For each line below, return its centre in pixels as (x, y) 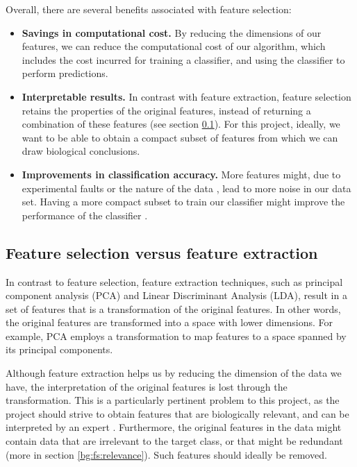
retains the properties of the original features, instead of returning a (166, 110)
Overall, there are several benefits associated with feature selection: (149, 9)
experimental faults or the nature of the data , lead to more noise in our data (186, 188)
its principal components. (59, 349)
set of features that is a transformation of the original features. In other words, (173, 308)
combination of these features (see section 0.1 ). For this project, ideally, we (181, 124)
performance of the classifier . (85, 215)
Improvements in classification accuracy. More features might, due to (181, 174)
